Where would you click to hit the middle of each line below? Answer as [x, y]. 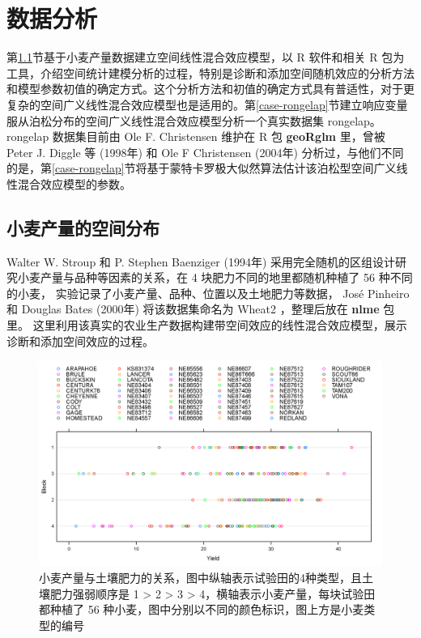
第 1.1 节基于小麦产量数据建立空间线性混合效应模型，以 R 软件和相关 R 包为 [206, 57]
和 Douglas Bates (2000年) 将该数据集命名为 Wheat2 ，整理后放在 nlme [193, 309]
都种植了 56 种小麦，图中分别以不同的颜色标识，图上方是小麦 [202, 609]
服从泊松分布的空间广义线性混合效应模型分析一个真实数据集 [165, 120]
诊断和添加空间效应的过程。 [80, 340]
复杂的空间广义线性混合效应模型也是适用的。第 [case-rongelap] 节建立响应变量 [207, 104]
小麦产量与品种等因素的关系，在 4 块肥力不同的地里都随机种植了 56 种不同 [215, 277]
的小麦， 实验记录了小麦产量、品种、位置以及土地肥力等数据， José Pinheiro [208, 293]
